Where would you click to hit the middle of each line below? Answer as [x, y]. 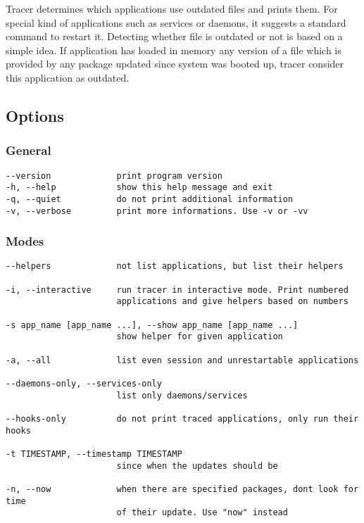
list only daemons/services [182, 395]
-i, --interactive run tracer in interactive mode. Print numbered [177, 290]
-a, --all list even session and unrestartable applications [182, 360]
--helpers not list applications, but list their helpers [175, 266]
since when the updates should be [197, 466]
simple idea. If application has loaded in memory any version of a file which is [174, 50]
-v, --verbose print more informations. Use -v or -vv [157, 211]
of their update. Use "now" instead [202, 513]
